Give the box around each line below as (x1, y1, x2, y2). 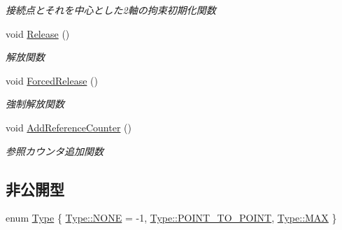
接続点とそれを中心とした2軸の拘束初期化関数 (6, 3, 216, 17)
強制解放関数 (6, 96, 64, 111)
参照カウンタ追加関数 (6, 143, 104, 158)
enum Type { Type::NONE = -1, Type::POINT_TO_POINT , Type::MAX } (6, 210, 337, 225)
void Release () (6, 26, 70, 41)
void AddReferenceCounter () (6, 120, 131, 134)
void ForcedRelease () (6, 73, 98, 87)
